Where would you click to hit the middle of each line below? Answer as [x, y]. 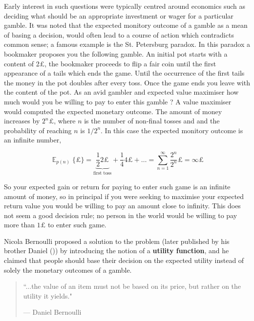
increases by [22, 121]
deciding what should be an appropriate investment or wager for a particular [119, 15]
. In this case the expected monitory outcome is [172, 130]
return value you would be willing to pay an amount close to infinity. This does [122, 206]
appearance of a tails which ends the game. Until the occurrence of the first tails [124, 73]
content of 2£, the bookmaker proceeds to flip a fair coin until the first [110, 63]
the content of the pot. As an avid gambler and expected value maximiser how [121, 92]
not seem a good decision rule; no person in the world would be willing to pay [121, 215]
